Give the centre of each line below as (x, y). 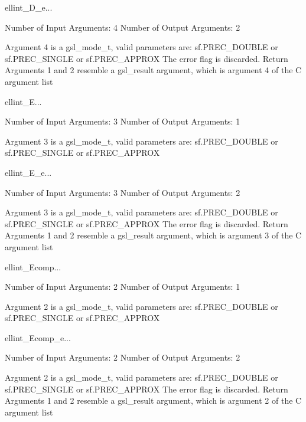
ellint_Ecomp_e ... (38, 337)
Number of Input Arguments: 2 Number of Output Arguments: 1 (123, 287)
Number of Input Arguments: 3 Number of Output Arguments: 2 (123, 192)
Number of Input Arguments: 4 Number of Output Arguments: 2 (123, 27)
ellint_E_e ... (28, 172)
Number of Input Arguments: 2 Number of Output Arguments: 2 (123, 357)
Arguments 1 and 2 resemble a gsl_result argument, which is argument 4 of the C (153, 70)
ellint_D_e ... (29, 7)
